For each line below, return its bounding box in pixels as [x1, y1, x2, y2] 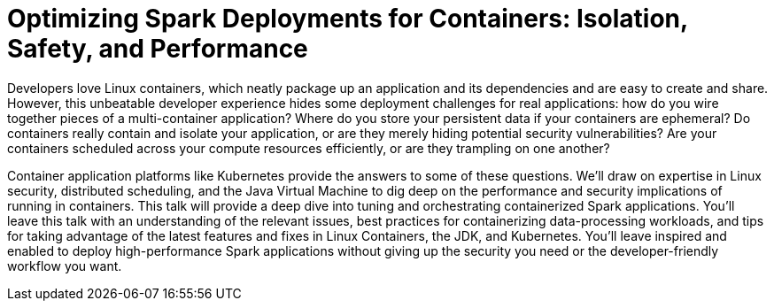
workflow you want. [7, 258, 122, 273]
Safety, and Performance [7, 34, 308, 64]
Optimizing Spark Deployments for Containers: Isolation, [7, 4, 688, 34]
